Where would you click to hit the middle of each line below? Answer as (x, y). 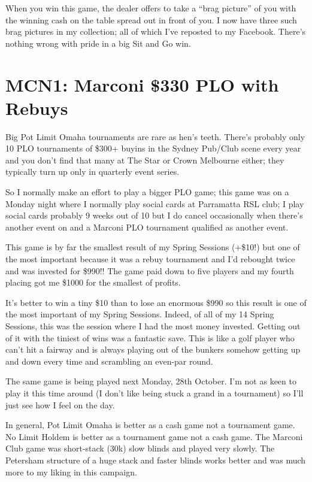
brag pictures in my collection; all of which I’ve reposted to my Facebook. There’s (156, 31)
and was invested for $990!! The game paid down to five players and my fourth (150, 270)
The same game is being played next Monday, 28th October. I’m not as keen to (151, 381)
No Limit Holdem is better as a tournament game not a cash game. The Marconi (154, 436)
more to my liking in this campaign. (71, 472)
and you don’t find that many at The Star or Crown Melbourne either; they (145, 160)
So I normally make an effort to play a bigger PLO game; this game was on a (147, 192)
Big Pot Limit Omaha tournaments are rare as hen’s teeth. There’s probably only (155, 136)
